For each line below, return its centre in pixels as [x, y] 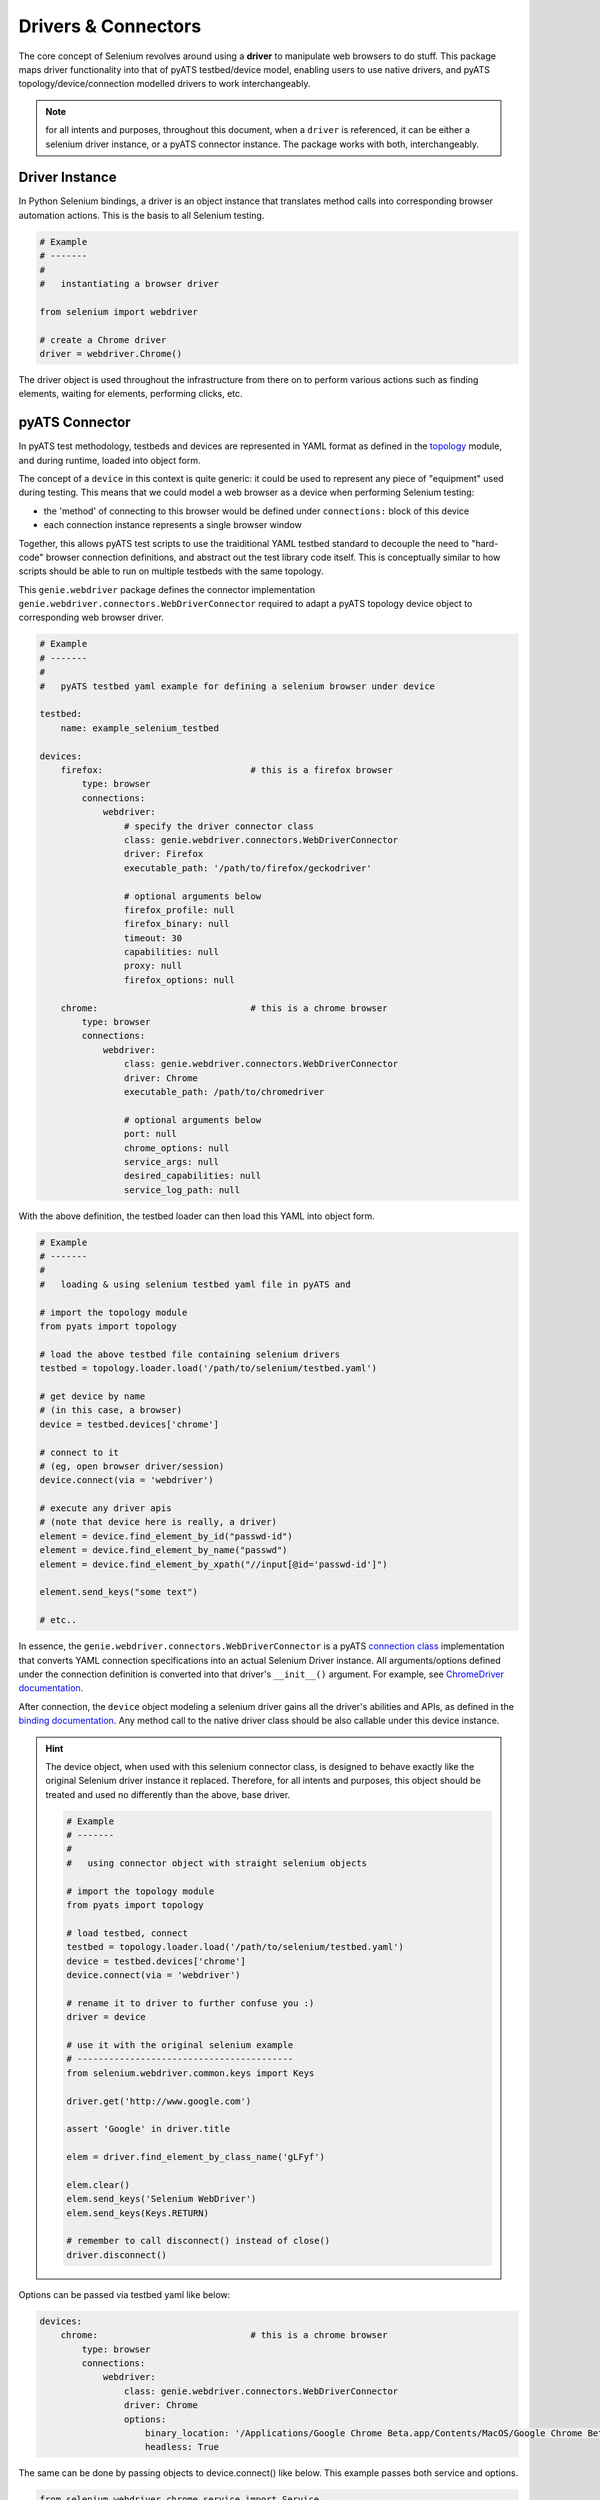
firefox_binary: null [176, 924]
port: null [150, 1134]
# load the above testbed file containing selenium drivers [190, 1354]
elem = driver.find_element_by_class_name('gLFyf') [195, 2157]
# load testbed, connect [127, 1933]
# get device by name [92, 1396]
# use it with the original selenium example [180, 2044]
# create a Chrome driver [103, 339]
